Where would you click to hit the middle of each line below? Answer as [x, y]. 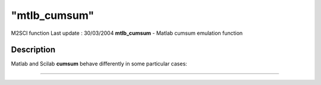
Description [33, 50]
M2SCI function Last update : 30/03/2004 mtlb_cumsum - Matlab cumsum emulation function [127, 33]
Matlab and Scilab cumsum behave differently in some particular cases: [99, 64]
